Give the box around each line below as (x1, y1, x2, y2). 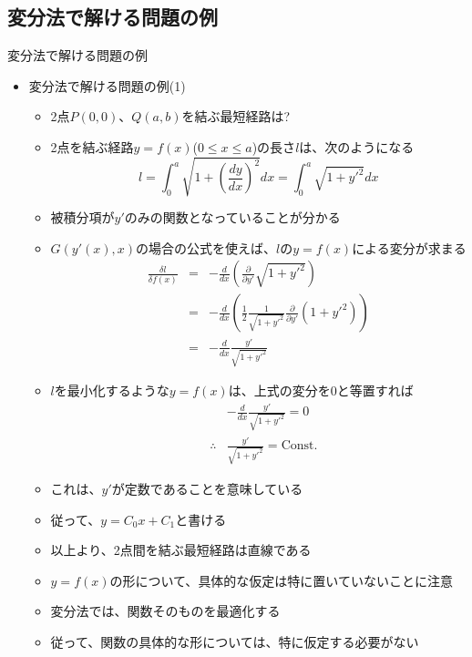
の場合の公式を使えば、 (136, 238, 277, 257)
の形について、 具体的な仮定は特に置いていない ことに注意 (109, 570, 453, 590)
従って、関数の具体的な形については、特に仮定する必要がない (50, 632, 419, 652)
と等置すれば (336, 381, 414, 400)
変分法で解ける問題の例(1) (28, 76, 186, 95)
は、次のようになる (299, 137, 415, 156)
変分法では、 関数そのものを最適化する (50, 601, 281, 621)
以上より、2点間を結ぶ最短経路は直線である (50, 540, 312, 559)
